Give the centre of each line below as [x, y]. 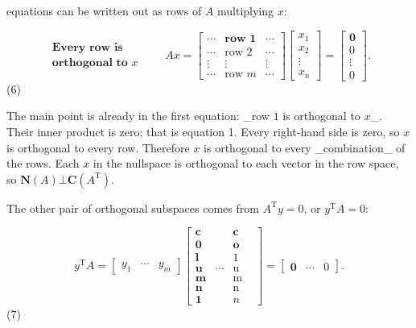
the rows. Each [43, 163]
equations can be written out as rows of [104, 10]
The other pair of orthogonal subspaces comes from [133, 208]
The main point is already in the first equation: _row [138, 116]
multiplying [246, 10]
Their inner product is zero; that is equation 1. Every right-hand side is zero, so [203, 131]
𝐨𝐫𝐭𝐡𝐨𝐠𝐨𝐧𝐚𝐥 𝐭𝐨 [90, 63]
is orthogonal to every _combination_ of [305, 147]
